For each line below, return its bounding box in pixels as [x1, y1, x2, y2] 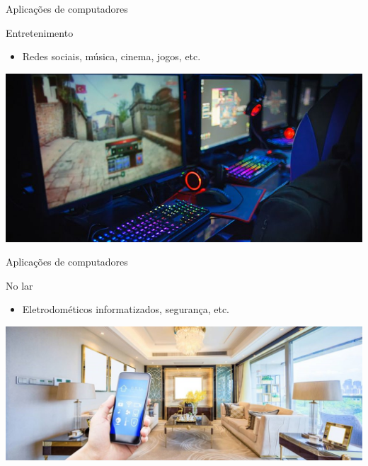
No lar [6, 278, 33, 292]
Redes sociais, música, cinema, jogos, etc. [22, 49, 201, 64]
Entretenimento [6, 25, 74, 40]
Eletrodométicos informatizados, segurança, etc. [22, 302, 230, 317]
